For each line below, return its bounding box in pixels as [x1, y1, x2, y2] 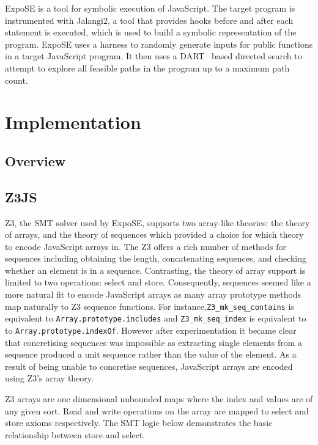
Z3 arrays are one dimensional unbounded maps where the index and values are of [5, 392, 313, 405]
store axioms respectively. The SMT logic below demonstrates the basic [5, 416, 273, 429]
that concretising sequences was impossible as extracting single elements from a [5, 336, 303, 348]
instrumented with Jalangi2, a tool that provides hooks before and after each [5, 13, 294, 26]
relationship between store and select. [5, 428, 146, 441]
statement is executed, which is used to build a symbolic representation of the [5, 26, 297, 39]
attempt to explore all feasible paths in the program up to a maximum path [5, 61, 290, 74]
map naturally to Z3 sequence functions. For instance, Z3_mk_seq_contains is [5, 300, 294, 312]
